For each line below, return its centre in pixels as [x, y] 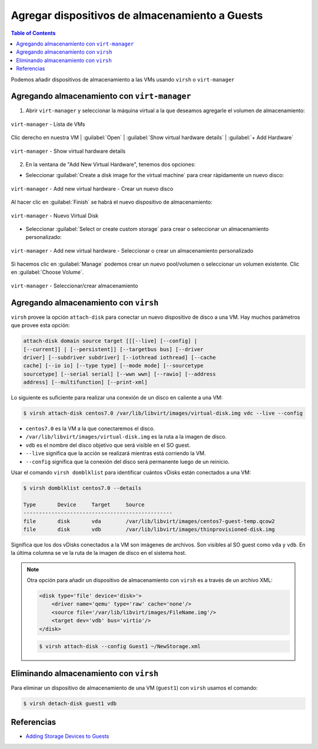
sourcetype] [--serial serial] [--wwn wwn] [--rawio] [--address [120, 374]
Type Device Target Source [84, 504]
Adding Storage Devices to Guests [67, 736]
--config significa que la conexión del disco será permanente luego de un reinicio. [127, 462]
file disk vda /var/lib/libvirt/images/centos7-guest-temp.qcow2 [149, 521]
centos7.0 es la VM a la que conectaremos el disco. [90, 429]
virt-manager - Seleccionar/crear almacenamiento [74, 286]
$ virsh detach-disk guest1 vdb [70, 703]
